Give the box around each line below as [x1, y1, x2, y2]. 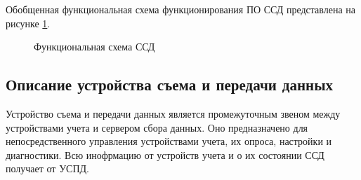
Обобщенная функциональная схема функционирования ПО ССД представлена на [6, 2, 356, 16]
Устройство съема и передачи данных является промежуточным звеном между [6, 106, 341, 120]
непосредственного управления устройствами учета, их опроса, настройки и [6, 134, 332, 148]
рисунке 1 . [6, 15, 51, 30]
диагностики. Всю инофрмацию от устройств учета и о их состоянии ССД [6, 147, 324, 162]
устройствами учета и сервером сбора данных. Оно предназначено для [6, 120, 308, 134]
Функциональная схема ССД [34, 39, 155, 54]
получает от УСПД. [6, 161, 89, 176]
